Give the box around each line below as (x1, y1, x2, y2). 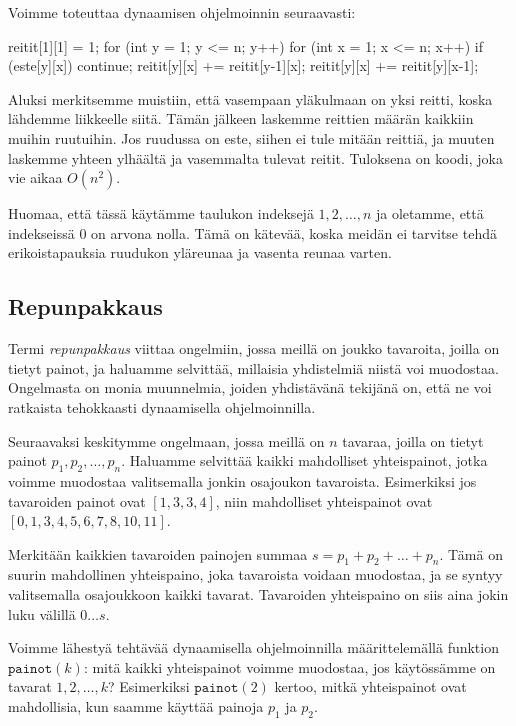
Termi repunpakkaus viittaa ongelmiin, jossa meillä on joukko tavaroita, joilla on (8, 338, 500, 359)
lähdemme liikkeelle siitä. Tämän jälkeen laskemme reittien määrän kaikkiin (8, 108, 474, 129)
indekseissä (8, 222, 75, 243)
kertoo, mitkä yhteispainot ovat (274, 676, 467, 697)
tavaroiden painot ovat (8, 490, 146, 511)
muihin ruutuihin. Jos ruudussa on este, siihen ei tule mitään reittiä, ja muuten (8, 127, 495, 148)
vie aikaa (8, 167, 63, 188)
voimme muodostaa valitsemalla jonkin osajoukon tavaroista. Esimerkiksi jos (8, 470, 477, 491)
